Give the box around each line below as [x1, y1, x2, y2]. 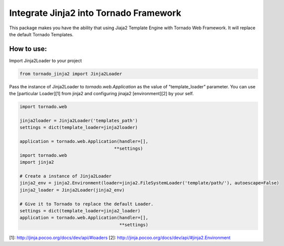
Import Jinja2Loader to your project [9, 58, 82, 63]
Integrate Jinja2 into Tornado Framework [9, 7, 182, 18]
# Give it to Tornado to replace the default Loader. [19, 201, 154, 207]
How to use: [9, 45, 47, 53]
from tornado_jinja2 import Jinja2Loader [19, 71, 122, 76]
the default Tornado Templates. [9, 31, 74, 37]
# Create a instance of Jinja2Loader [19, 174, 112, 179]
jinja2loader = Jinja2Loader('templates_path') [19, 118, 138, 123]
